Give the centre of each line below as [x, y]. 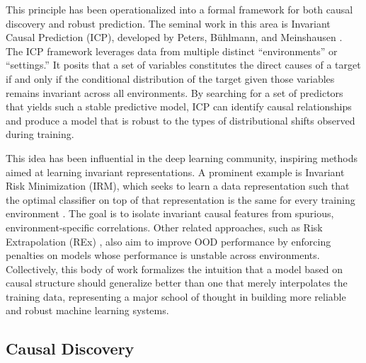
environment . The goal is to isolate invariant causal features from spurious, [170, 213]
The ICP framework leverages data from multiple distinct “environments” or [172, 51]
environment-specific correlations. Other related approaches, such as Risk [164, 227]
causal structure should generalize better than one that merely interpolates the [177, 283]
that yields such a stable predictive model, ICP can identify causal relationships [179, 106]
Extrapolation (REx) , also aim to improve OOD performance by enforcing [168, 241]
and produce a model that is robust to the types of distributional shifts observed [181, 120]
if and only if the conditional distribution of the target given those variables [170, 78]
